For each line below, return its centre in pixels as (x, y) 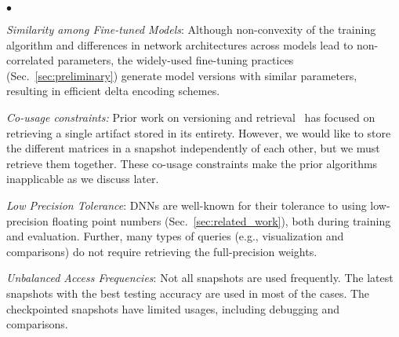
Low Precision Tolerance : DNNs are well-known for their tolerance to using (187, 205)
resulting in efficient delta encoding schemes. (113, 91)
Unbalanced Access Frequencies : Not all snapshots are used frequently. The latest (200, 278)
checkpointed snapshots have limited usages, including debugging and (173, 308)
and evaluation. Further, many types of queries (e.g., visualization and (175, 236)
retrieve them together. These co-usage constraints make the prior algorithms (192, 163)
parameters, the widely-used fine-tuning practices (176, 60)
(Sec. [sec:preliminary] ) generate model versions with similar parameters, (182, 75)
